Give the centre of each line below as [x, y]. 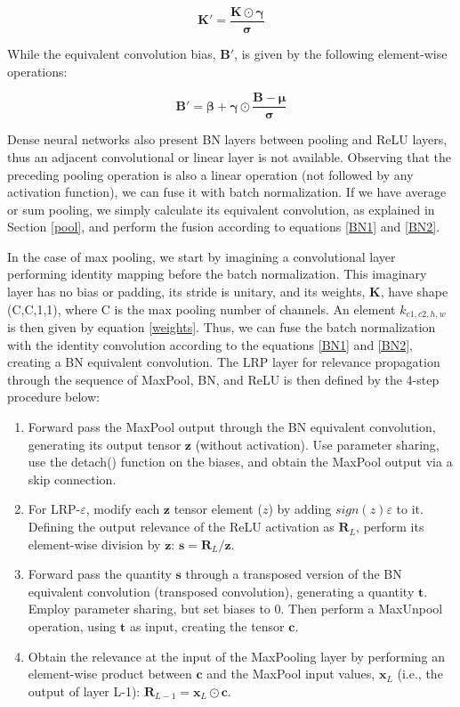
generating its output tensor [105, 444]
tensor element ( [218, 509]
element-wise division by [94, 544]
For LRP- [54, 509]
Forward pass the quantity [100, 574]
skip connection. [72, 479]
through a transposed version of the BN [294, 574]
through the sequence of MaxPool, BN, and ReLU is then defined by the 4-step [223, 379]
